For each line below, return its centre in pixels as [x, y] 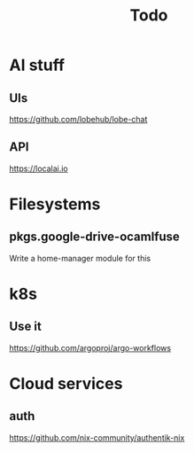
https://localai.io [39, 168]
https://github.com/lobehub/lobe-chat [78, 119]
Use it [25, 327]
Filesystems [55, 204]
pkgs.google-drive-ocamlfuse [94, 237]
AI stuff [37, 65]
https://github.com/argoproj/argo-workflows [90, 347]
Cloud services [66, 384]
